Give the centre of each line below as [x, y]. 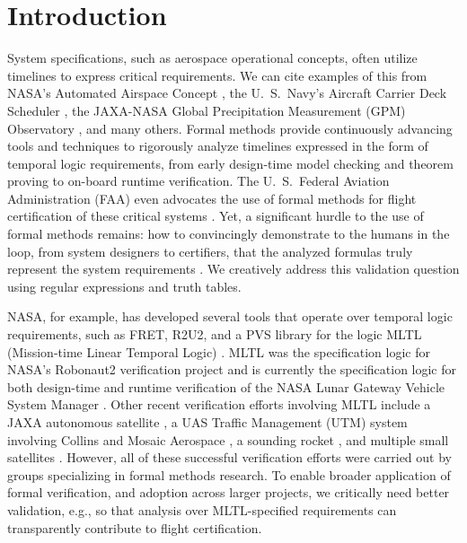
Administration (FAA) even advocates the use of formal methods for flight [212, 198]
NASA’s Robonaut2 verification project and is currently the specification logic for [232, 369]
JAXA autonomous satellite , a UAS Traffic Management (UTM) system [207, 422]
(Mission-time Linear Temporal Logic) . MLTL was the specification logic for [219, 351]
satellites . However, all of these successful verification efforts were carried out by [229, 457]
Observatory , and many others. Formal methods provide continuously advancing [230, 128]
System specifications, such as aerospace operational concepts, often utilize [212, 58]
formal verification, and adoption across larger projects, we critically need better [229, 492]
